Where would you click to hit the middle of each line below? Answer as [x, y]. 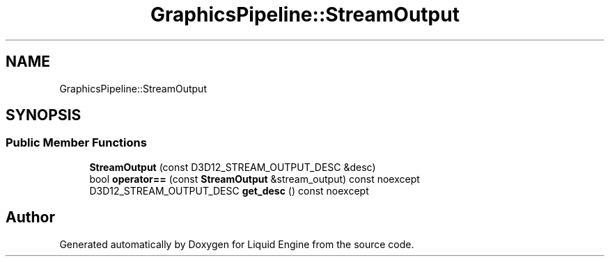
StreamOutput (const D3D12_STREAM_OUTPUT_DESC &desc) [233, 167]
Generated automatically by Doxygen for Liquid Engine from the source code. [237, 244]
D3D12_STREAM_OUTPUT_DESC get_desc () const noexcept [229, 190]
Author [30, 218]
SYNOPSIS [44, 115]
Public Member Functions [76, 143]
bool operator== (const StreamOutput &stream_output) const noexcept [255, 179]
